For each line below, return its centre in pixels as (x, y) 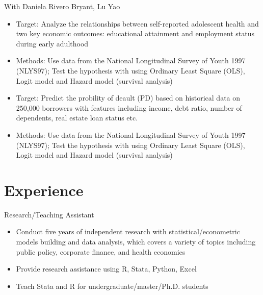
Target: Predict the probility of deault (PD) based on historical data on (128, 98)
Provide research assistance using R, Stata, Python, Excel (106, 269)
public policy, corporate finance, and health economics (101, 251)
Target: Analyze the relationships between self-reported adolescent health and (137, 23)
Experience (44, 190)
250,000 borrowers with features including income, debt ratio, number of (129, 107)
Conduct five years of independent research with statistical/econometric (128, 231)
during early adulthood (52, 43)
